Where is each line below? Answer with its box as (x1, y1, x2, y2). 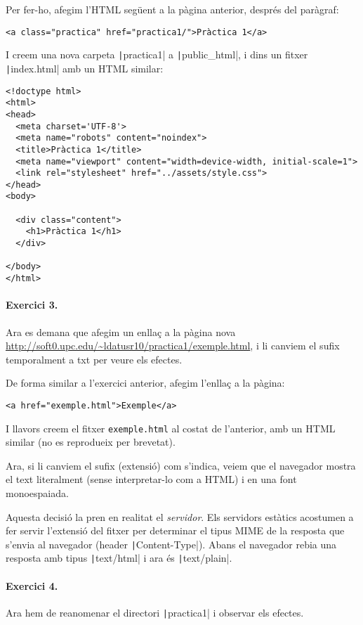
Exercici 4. (6, 578, 58, 593)
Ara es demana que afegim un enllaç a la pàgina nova (6, 324, 236, 339)
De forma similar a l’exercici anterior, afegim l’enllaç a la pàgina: (6, 375, 285, 390)
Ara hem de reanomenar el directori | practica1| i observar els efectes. (6, 605, 304, 619)
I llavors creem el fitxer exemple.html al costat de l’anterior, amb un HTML (6, 420, 336, 435)
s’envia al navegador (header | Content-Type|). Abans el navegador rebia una (6, 536, 337, 551)
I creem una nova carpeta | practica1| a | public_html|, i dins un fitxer (6, 47, 308, 62)
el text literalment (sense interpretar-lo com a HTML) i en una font (6, 472, 297, 487)
